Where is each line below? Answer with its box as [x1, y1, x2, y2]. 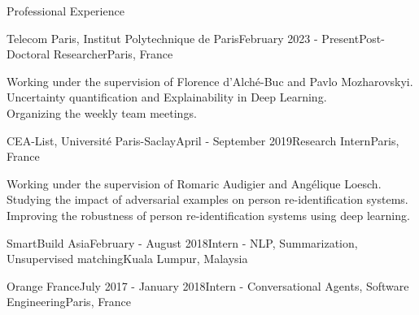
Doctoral [7, 45, 50, 63]
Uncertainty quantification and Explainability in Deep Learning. [7, 88, 327, 106]
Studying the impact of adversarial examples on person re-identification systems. [7, 191, 408, 208]
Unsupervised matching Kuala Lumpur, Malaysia [7, 250, 248, 267]
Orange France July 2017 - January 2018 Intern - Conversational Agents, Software [7, 277, 409, 294]
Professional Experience [7, 2, 124, 19]
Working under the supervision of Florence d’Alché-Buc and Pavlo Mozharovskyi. [7, 72, 413, 89]
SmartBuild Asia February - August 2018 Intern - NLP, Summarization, [7, 234, 358, 251]
